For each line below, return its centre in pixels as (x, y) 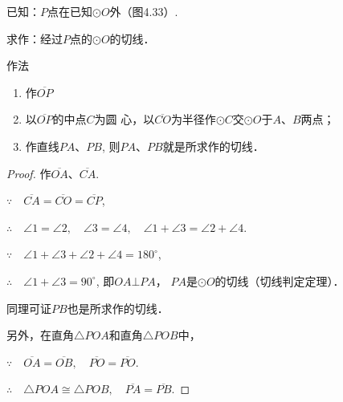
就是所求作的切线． (213, 146)
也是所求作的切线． (118, 308)
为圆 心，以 (125, 119)
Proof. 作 (29, 173)
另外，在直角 (40, 335)
